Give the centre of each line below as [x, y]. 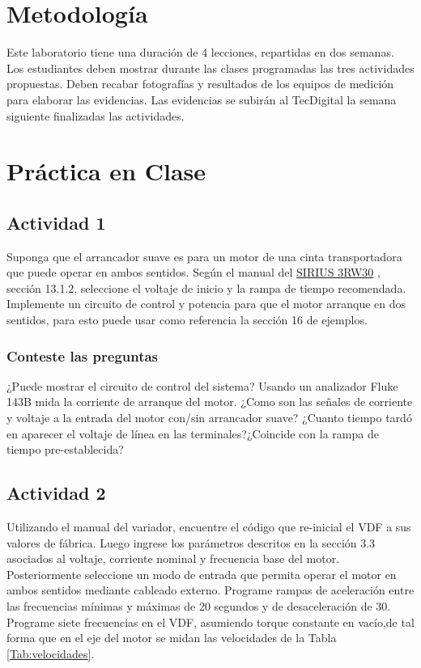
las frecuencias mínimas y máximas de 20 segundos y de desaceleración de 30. [199, 606]
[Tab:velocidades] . [51, 653]
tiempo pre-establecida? [65, 449]
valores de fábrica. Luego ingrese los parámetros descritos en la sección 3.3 [191, 542]
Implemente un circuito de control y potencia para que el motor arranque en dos [206, 304]
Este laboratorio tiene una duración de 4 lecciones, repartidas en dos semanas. [200, 52]
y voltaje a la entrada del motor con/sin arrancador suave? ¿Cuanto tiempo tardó [209, 418]
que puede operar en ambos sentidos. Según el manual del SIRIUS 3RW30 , [193, 272]
